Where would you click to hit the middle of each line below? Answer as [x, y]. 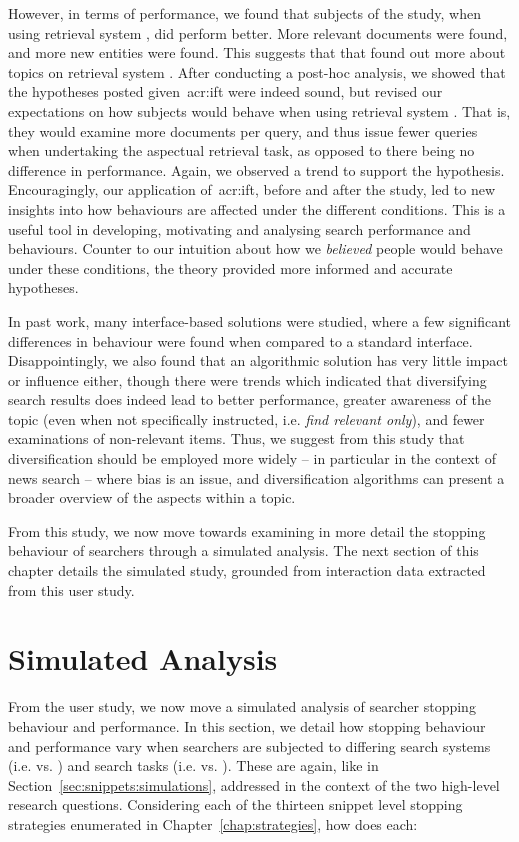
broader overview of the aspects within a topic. [152, 497]
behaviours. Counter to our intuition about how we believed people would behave [255, 248]
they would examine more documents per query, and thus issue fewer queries [243, 130]
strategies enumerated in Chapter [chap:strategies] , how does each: [213, 823]
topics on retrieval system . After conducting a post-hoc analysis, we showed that [257, 71]
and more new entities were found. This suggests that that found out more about [257, 52]
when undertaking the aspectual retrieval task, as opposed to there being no [241, 150]
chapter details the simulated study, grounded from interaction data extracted [247, 570]
